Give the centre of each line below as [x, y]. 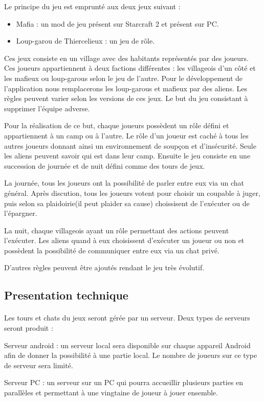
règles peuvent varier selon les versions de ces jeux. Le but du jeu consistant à [126, 98]
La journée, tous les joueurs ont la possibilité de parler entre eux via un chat [124, 183]
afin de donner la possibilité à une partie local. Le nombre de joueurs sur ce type [131, 355]
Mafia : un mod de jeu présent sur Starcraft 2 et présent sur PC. [117, 23]
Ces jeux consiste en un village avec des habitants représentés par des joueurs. [126, 58]
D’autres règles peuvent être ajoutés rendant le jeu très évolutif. [104, 267]
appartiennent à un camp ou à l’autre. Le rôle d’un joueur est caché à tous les [126, 135]
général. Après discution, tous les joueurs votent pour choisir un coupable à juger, [132, 193]
